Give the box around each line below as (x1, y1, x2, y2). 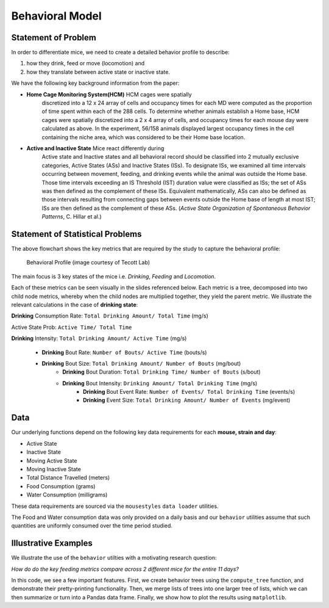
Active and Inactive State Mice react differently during (26, 144, 164, 152)
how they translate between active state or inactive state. (26, 68, 171, 76)
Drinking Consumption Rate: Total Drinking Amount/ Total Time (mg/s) (11, 312, 208, 320)
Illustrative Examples (11, 538, 93, 549)
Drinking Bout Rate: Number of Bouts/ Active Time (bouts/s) (41, 349, 207, 356)
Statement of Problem (11, 32, 97, 43)
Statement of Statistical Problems (11, 229, 142, 239)
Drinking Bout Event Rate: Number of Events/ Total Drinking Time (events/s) (83, 388, 295, 396)
